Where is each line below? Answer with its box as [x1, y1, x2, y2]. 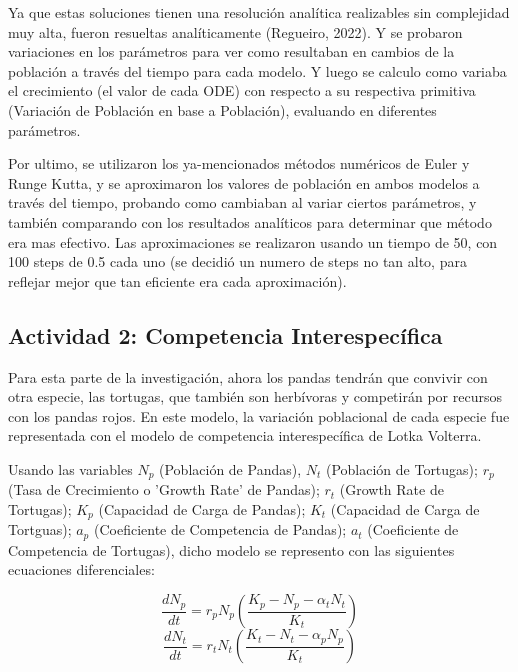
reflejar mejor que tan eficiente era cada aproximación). [8, 270, 347, 291]
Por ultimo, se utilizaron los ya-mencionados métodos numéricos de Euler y [8, 153, 470, 174]
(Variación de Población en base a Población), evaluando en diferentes [8, 99, 437, 120]
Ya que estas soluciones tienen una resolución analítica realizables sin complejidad [8, 2, 510, 22]
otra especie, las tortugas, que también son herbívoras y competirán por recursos [8, 386, 502, 407]
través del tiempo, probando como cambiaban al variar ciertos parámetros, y [8, 192, 477, 213]
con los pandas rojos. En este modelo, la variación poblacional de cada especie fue [8, 405, 510, 426]
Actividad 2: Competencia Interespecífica [8, 319, 443, 350]
